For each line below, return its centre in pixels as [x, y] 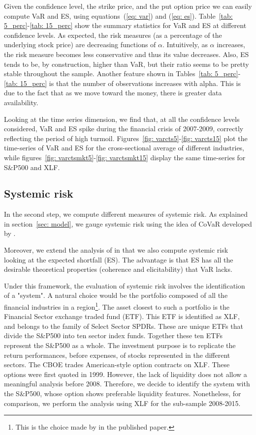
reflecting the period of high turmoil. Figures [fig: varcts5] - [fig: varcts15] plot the [126, 138]
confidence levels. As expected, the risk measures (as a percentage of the [113, 35]
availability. [21, 102]
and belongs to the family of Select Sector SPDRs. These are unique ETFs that [124, 326]
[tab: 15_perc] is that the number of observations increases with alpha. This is [122, 83]
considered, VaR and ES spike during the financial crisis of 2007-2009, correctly [124, 129]
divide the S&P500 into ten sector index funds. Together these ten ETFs [113, 335]
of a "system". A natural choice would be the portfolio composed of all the [116, 295]
